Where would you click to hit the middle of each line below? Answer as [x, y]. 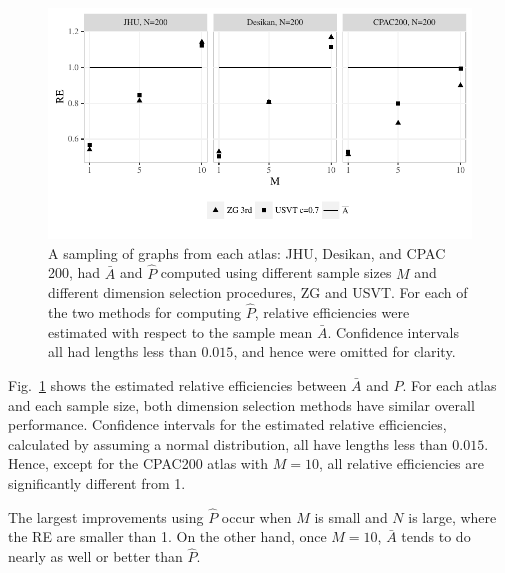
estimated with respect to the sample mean [180, 331]
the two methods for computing [145, 312]
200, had [74, 272]
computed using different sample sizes [276, 272]
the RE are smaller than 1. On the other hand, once [167, 536]
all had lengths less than [122, 351]
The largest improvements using [106, 516]
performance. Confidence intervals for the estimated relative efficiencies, [227, 424]
